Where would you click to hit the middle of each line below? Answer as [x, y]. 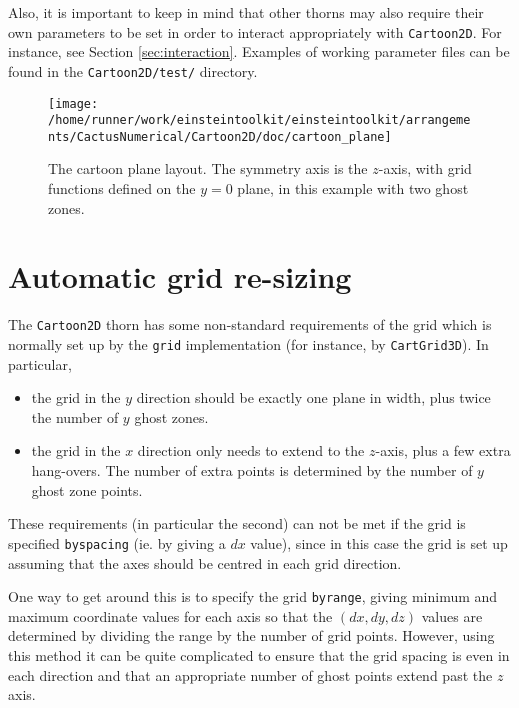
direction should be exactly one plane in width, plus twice [313, 397]
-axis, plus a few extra [443, 450]
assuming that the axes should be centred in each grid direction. [205, 562]
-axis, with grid [425, 168]
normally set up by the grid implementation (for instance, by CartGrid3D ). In [248, 344]
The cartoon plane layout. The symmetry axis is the [208, 168]
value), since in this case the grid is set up [379, 542]
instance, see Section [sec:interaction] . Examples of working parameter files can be [259, 51]
